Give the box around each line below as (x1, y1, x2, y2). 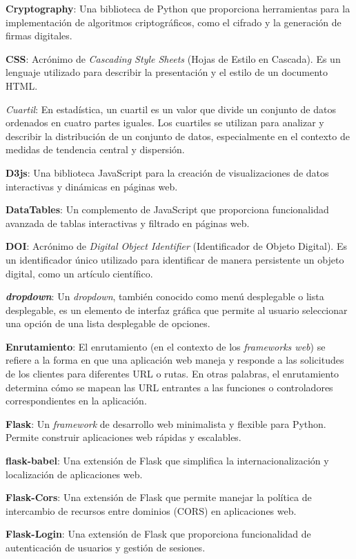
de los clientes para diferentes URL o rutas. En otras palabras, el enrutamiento (6, 366, 339, 381)
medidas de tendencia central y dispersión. (6, 142, 185, 157)
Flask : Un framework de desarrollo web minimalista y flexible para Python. (6, 416, 326, 431)
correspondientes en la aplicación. (6, 393, 147, 408)
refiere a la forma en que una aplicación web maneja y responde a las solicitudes (6, 353, 344, 367)
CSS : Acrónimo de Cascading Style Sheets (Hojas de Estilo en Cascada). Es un (6, 51, 341, 66)
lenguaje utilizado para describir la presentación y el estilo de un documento (6, 65, 328, 79)
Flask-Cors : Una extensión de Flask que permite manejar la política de (6, 490, 312, 504)
